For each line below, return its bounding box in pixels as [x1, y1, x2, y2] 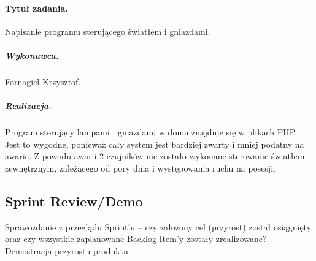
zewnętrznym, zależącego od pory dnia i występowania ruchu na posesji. [5, 161, 276, 174]
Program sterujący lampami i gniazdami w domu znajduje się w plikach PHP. [5, 126, 298, 138]
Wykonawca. [5, 48, 59, 61]
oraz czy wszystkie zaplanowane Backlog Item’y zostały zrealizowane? [5, 232, 267, 245]
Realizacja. [5, 99, 52, 112]
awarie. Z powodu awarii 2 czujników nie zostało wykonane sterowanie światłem [5, 149, 305, 162]
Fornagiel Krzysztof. [5, 75, 81, 88]
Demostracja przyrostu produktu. [5, 244, 131, 257]
